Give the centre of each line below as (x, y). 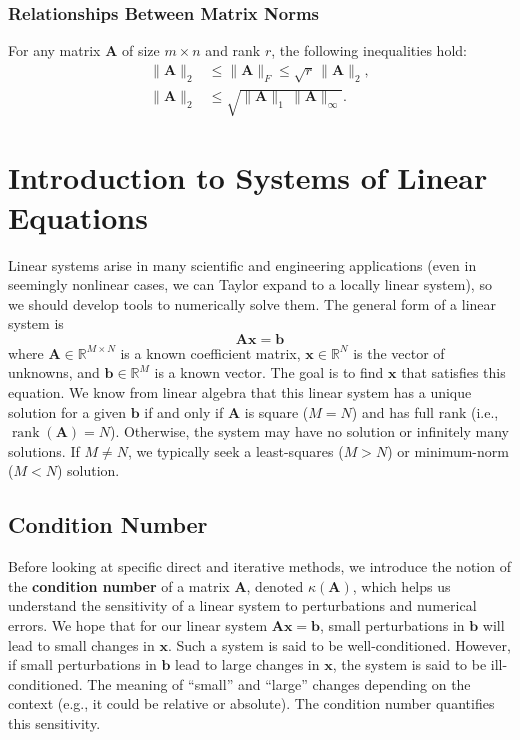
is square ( (276, 411)
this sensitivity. (54, 722)
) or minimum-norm (448, 450)
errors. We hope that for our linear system (138, 625)
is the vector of (399, 352)
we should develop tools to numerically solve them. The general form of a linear (252, 303)
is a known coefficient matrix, (210, 352)
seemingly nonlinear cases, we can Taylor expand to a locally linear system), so (250, 284)
